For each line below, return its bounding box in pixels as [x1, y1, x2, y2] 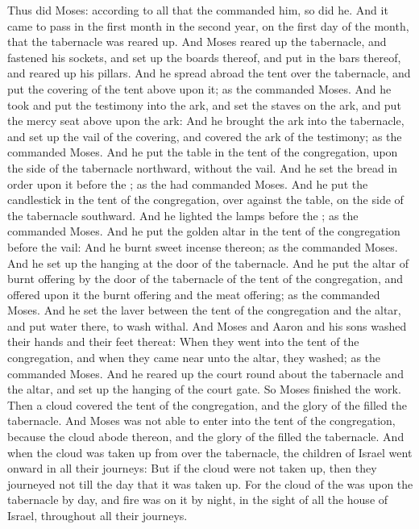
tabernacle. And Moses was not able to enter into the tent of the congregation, [7, 412, 396, 429]
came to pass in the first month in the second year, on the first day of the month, [7, 17, 409, 34]
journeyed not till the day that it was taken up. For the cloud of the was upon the [7, 475, 413, 492]
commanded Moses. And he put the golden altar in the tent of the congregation [7, 223, 400, 240]
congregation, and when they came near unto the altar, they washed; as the [7, 349, 381, 366]
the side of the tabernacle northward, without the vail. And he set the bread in [7, 159, 398, 176]
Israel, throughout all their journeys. [7, 507, 188, 523]
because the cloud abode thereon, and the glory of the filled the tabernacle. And [7, 428, 404, 445]
